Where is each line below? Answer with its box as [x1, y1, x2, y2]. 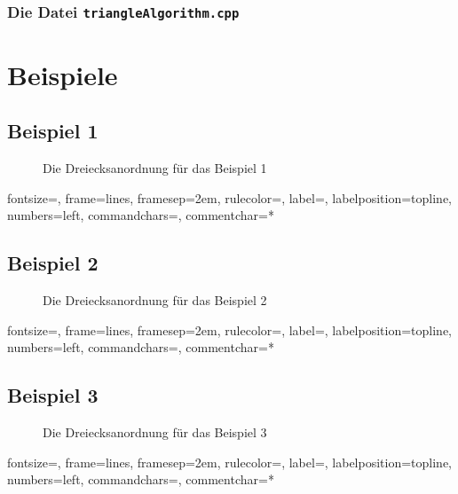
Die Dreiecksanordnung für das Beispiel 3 [43, 422, 267, 441]
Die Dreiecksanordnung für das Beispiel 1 [43, 158, 267, 176]
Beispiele [7, 56, 118, 92]
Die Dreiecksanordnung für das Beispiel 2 [43, 290, 267, 309]
